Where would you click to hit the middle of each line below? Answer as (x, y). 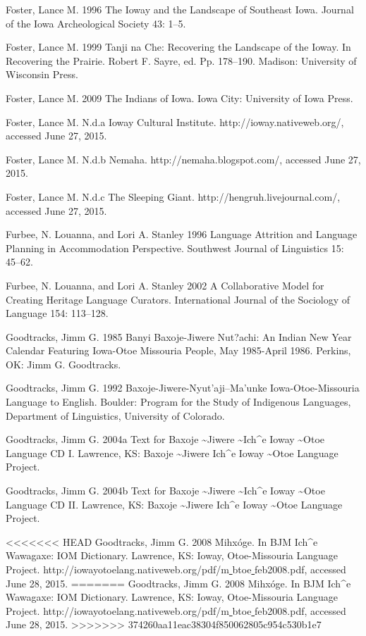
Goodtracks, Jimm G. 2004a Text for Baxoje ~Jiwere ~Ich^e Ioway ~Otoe (165, 439)
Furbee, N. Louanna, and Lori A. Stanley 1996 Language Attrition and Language (182, 234)
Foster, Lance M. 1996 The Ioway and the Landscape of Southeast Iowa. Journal (180, 9)
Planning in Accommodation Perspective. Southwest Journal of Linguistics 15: (175, 248)
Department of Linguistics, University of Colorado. (115, 415)
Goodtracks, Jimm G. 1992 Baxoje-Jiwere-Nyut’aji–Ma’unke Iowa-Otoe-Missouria (183, 388)
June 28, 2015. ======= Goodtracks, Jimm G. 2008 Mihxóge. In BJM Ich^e (178, 583)
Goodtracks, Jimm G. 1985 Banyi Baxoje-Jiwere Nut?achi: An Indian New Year (179, 336)
